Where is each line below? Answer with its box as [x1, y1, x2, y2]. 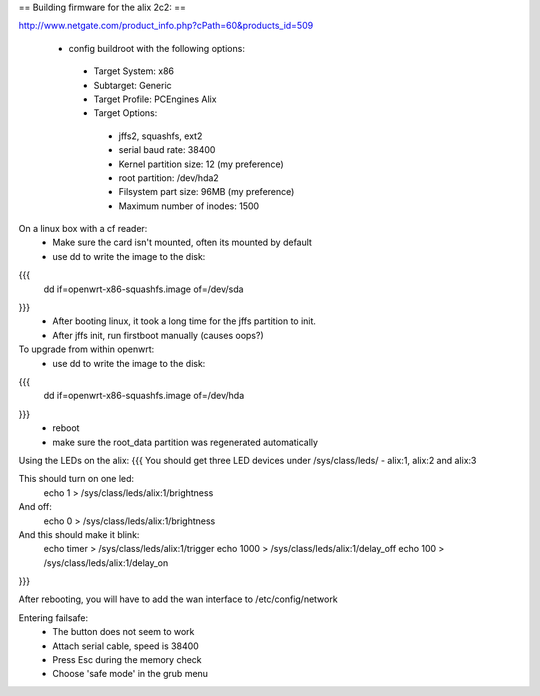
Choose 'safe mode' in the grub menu [52, 668, 209, 680]
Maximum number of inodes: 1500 [118, 200, 260, 212]
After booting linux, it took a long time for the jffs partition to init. [52, 315, 317, 327]
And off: [18, 501, 52, 513]
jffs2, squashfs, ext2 [118, 130, 203, 142]
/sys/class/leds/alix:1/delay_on [43, 556, 169, 569]
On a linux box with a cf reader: [18, 223, 148, 235]
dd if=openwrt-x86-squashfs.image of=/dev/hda [43, 390, 245, 402]
